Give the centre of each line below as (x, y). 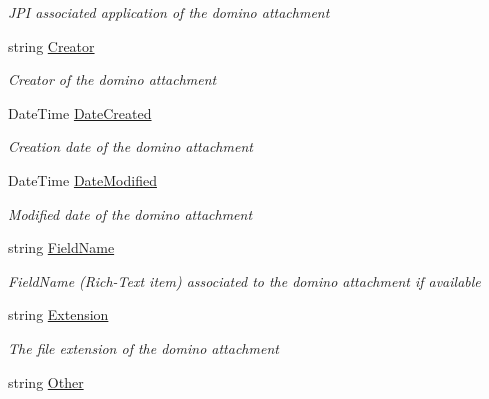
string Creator (51, 45)
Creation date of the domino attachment (130, 146)
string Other (46, 381)
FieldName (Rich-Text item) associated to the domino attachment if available (244, 280)
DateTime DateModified (82, 179)
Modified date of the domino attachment (130, 213)
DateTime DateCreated (80, 112)
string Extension (58, 314)
